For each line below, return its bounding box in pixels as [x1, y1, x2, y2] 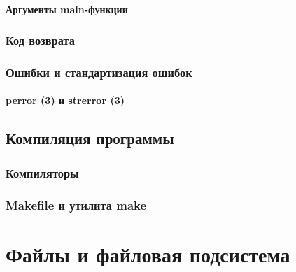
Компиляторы [6, 164, 79, 181]
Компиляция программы [6, 127, 174, 149]
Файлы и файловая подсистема [6, 239, 290, 268]
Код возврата [6, 31, 75, 49]
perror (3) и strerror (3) [6, 93, 125, 108]
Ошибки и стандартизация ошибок [6, 63, 192, 80]
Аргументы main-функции [6, 1, 128, 16]
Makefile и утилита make [6, 196, 147, 213]
